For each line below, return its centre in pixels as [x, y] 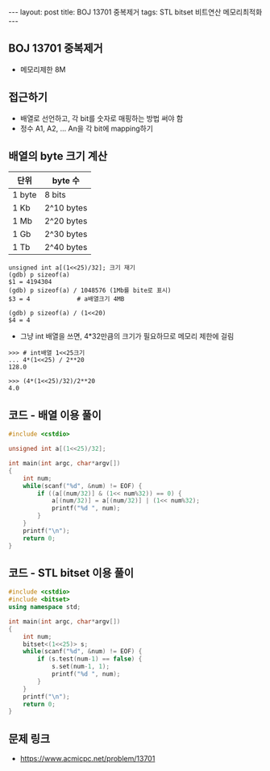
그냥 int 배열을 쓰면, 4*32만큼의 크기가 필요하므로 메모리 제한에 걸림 [127, 336]
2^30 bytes [66, 234]
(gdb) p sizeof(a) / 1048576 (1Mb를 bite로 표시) [90, 291]
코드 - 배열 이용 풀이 [55, 415]
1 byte [25, 195]
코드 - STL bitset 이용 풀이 [71, 573]
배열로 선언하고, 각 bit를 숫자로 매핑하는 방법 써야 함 [102, 118]
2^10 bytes [66, 208]
